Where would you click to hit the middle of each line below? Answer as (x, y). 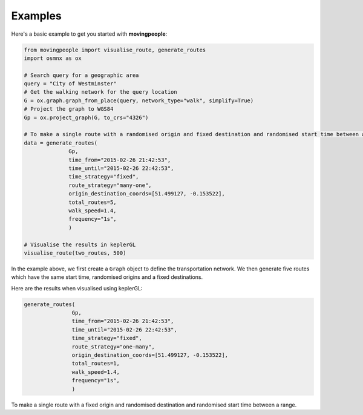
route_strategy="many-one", (110, 185)
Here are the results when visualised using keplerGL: (77, 288)
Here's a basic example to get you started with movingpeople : (89, 34)
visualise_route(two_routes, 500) (75, 253)
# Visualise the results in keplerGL (80, 244)
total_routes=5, (93, 202)
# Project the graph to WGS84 (69, 109)
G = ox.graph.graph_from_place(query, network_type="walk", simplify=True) (139, 100)
